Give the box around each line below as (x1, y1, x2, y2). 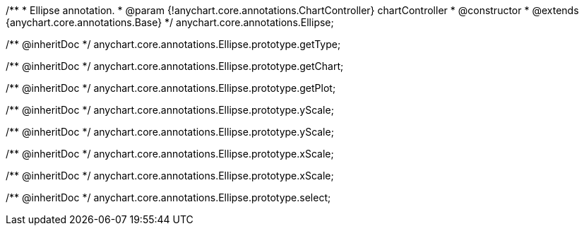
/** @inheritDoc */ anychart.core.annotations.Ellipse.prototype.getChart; (6, 60, 344, 72)
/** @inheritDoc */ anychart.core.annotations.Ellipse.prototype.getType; (6, 38, 341, 50)
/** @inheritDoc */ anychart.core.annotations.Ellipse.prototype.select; (6, 191, 331, 203)
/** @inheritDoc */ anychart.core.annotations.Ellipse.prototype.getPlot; (6, 82, 336, 94)
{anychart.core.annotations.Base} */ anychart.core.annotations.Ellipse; (6, 16, 334, 28)
